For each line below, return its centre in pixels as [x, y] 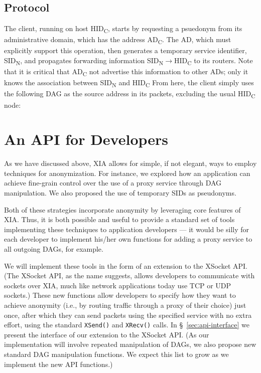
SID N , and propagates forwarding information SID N [84, 61]
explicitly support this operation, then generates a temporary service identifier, [125, 50]
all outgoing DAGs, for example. [54, 249]
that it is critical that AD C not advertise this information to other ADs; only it [126, 72]
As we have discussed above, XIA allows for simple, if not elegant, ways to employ [130, 163]
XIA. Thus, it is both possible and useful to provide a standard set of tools [119, 219]
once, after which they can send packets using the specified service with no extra [128, 315]
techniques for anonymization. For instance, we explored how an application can [127, 173]
